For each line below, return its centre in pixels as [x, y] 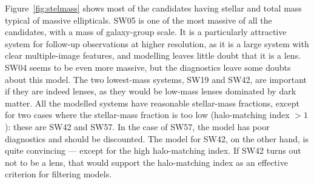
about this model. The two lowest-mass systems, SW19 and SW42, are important [156, 79]
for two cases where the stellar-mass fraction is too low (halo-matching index [147, 115]
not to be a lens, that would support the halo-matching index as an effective [146, 162]
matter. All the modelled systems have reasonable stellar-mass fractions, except [152, 103]
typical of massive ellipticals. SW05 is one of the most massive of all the [139, 20]
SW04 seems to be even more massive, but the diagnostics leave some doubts [148, 67]
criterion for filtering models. [58, 174]
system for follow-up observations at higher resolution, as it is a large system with [157, 43]
